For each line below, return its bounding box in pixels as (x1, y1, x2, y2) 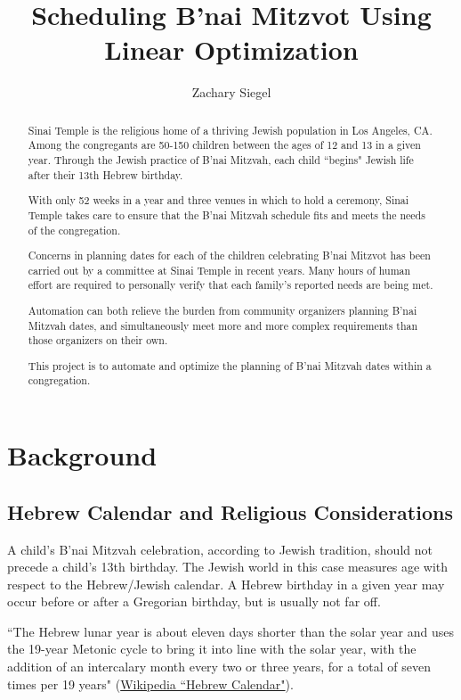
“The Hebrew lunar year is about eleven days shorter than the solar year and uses (7, 622, 454, 640)
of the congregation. (28, 222, 121, 237)
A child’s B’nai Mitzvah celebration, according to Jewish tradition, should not (7, 539, 433, 558)
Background (7, 437, 158, 474)
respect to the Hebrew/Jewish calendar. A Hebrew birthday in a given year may (7, 574, 445, 593)
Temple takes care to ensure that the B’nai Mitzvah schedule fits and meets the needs (28, 207, 425, 222)
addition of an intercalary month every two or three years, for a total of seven (7, 657, 432, 676)
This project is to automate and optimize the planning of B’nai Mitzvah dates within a (28, 358, 432, 373)
